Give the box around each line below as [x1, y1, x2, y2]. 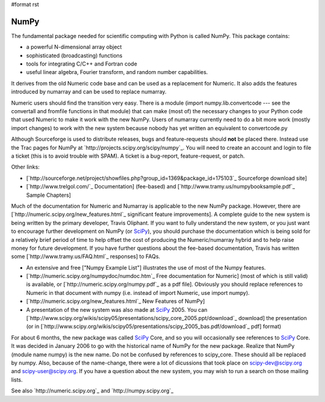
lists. [11, 376, 23, 383]
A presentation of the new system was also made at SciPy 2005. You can [26, 306, 208, 313]
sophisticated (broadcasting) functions [26, 52, 123, 59]
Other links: [11, 163, 40, 171]
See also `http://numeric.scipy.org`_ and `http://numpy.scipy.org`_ [11, 387, 174, 394]
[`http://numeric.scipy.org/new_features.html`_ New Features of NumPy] [26, 298, 205, 305]
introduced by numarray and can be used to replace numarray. [11, 88, 167, 96]
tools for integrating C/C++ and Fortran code [26, 60, 138, 67]
